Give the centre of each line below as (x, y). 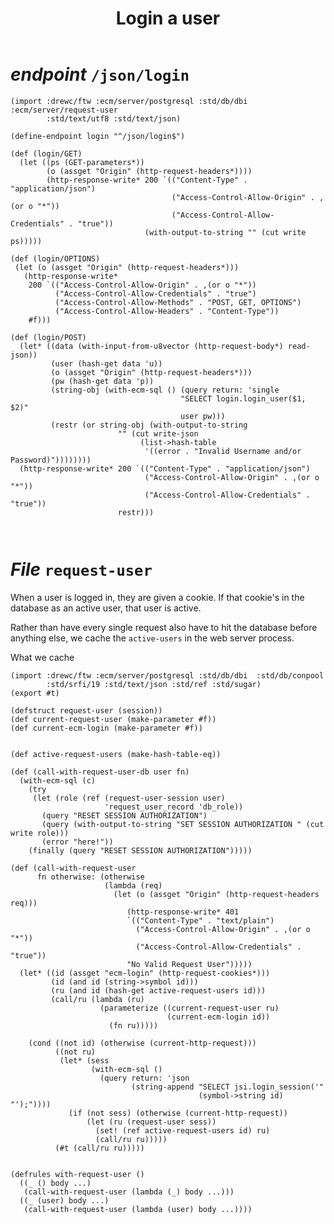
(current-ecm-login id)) (218, 1017)
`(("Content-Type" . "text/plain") (200, 920)
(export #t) (35, 693)
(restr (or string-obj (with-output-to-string (149, 425)
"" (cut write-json (158, 433)
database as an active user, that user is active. (106, 608)
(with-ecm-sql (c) (58, 780)
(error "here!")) (77, 842)
